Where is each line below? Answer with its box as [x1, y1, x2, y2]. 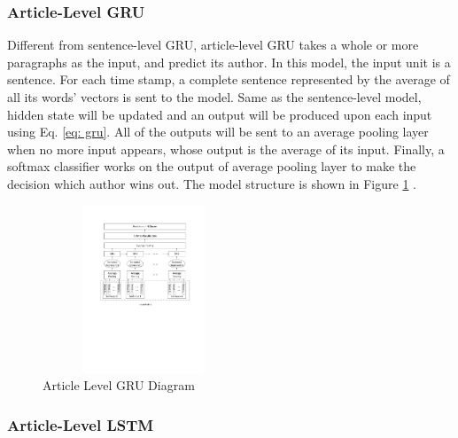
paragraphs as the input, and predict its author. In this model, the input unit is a [7, 52, 451, 71]
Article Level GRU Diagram [43, 376, 195, 395]
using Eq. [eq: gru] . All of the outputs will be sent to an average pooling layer [7, 122, 429, 141]
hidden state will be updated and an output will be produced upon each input [7, 105, 432, 123]
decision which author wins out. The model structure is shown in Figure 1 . [7, 174, 416, 192]
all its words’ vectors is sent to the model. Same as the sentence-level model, [7, 88, 422, 106]
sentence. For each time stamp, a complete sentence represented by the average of [7, 70, 450, 89]
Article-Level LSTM [7, 413, 154, 435]
